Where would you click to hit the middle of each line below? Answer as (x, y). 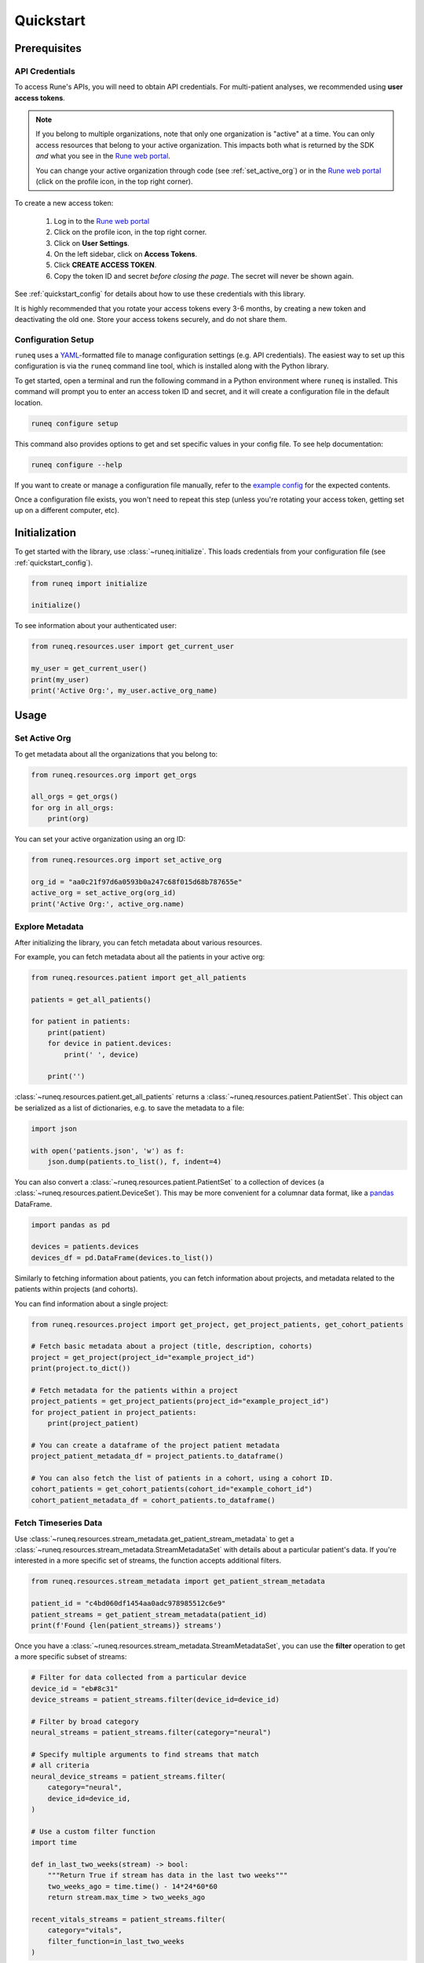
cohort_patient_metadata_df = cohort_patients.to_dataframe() (153, 1500)
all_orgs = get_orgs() (75, 797)
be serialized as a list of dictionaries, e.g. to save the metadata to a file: (130, 1108)
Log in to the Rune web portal (102, 221)
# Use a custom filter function (93, 1831)
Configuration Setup (54, 339)
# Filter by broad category (85, 1721)
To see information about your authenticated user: (95, 626)
